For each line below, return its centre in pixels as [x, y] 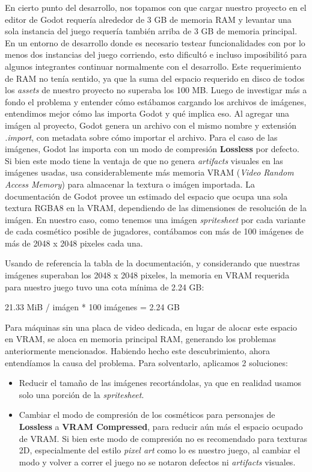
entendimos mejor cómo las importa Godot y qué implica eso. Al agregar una [147, 113]
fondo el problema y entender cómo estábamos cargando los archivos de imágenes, [156, 101]
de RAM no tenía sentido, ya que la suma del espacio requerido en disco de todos [155, 78]
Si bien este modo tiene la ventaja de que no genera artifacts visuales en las [144, 160]
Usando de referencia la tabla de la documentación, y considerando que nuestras [152, 263]
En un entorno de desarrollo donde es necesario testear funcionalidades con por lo [155, 42]
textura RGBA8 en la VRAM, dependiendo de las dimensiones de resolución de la [156, 208]
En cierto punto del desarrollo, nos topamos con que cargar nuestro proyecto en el [156, 7]
